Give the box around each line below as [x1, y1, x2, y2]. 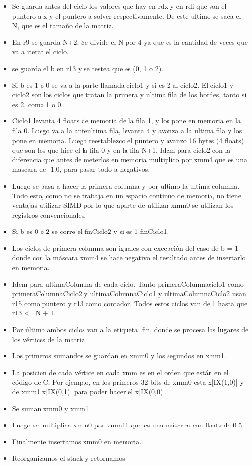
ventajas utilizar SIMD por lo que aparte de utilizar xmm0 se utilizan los [12, 200, 234, 210]
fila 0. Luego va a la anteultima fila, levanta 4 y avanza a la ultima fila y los [12, 125, 242, 135]
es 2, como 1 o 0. [12, 99, 63, 109]
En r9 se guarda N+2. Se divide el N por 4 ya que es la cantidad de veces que [12, 37, 248, 47]
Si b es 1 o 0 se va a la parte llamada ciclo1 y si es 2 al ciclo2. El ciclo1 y [12, 79, 234, 90]
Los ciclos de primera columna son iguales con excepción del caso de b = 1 [12, 242, 238, 253]
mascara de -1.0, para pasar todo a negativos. [12, 164, 150, 174]
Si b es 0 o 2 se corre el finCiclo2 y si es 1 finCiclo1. [12, 226, 169, 236]
